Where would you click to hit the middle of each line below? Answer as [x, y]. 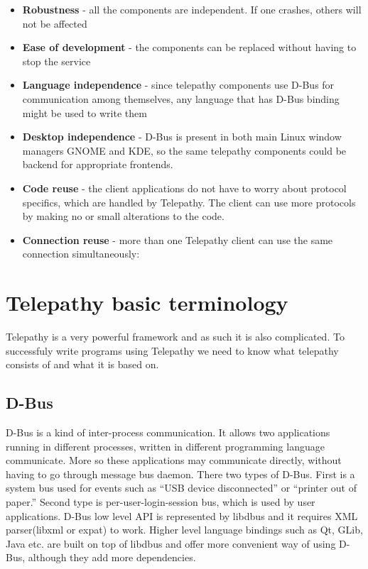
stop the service [56, 61]
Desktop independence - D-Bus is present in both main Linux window [182, 137]
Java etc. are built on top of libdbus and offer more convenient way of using [171, 543]
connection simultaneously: [81, 254]
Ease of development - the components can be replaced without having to [189, 47]
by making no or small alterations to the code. [123, 216]
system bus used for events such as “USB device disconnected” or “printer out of [182, 488]
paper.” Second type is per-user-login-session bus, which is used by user [161, 501]
